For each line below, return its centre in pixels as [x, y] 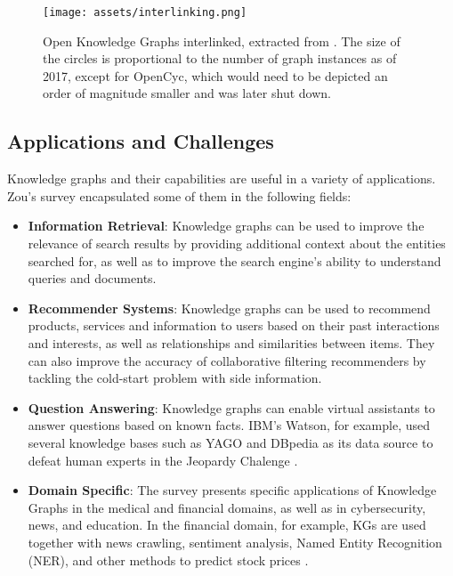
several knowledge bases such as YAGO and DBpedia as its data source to [231, 442]
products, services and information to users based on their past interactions [234, 325]
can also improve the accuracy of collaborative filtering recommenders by [227, 360]
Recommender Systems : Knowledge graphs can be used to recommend [229, 308]
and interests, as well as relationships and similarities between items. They [231, 342]
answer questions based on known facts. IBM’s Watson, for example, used [229, 425]
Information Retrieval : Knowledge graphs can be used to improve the [226, 226]
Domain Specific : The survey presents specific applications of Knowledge [232, 490]
